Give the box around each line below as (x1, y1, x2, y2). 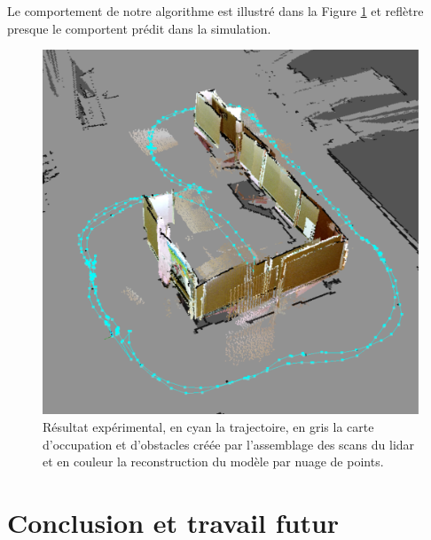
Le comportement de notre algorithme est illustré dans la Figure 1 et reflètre (7, 2, 424, 20)
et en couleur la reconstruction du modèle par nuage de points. (43, 452, 384, 471)
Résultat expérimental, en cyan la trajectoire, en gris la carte (43, 417, 374, 435)
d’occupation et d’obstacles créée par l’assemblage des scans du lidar (43, 434, 415, 453)
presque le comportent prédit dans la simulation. (7, 19, 271, 37)
